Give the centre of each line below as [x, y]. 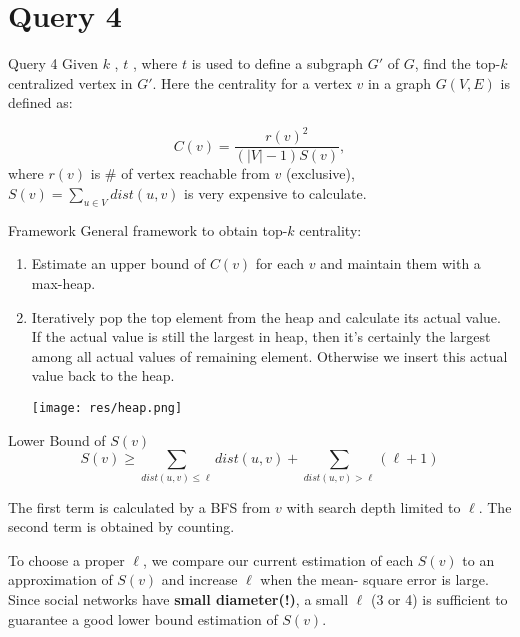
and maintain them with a [400, 263]
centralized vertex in [70, 82]
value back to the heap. [103, 375]
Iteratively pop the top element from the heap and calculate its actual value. [266, 316]
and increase [199, 579]
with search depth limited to [373, 506]
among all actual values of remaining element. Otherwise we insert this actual [269, 355]
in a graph [399, 82]
